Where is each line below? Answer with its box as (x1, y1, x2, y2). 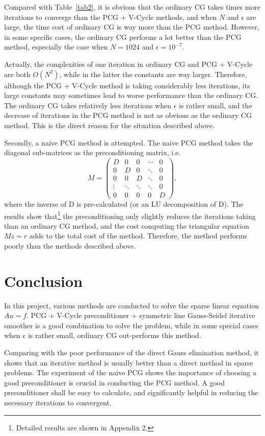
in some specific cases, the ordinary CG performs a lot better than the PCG (4, 31, 242, 42)
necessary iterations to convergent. (4, 397, 112, 408)
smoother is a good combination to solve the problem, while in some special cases (4, 320, 258, 330)
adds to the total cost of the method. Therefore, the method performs (29, 230, 248, 241)
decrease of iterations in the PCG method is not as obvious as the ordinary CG (4, 110, 252, 120)
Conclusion (4, 270, 83, 291)
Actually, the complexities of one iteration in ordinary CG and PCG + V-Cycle (4, 58, 253, 69)
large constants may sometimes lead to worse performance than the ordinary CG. (4, 90, 258, 101)
